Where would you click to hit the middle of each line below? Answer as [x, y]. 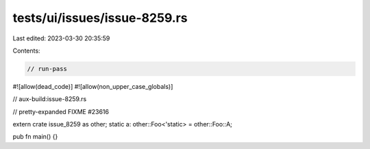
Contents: [26, 51]
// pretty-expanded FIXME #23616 [61, 111]
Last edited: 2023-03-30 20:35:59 [61, 38]
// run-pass [47, 69]
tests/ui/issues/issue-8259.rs [100, 18]
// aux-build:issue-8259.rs [50, 99]
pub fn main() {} [35, 137]
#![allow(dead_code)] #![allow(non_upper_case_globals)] [93, 86]
